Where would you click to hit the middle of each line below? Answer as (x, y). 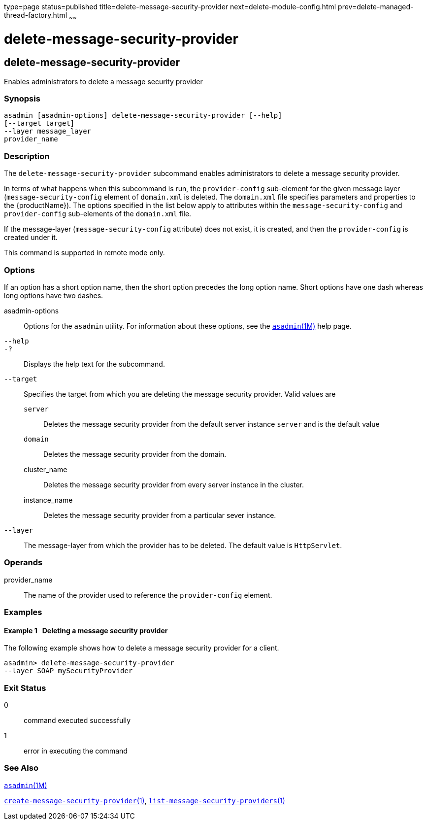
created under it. (31, 238)
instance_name (48, 500)
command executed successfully (77, 721)
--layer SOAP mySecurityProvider (68, 671)
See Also (21, 768)
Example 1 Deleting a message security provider (86, 630)
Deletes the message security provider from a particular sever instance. (160, 515)
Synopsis (22, 99)
